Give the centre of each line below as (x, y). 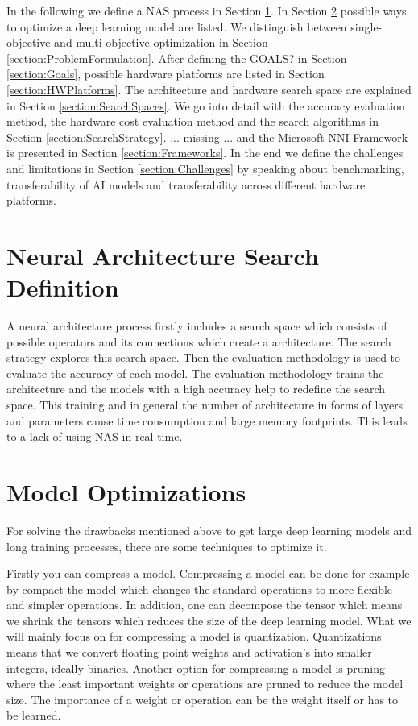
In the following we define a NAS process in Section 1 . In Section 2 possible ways (207, 10)
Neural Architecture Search (163, 255)
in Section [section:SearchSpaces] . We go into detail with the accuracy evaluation (206, 105)
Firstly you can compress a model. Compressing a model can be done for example (208, 573)
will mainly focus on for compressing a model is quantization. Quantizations (194, 636)
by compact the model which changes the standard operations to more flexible (200, 589)
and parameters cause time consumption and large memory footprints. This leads (207, 420)
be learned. (34, 715)
